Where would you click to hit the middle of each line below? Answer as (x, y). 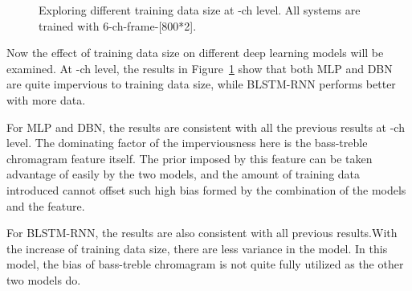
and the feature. (46, 205)
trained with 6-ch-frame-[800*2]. (118, 25)
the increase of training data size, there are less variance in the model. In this (197, 248)
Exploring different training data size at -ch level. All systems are (200, 10)
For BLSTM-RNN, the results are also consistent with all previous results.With (202, 233)
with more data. (46, 99)
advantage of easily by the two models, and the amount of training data (184, 174)
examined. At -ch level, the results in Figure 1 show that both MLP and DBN (200, 68)
